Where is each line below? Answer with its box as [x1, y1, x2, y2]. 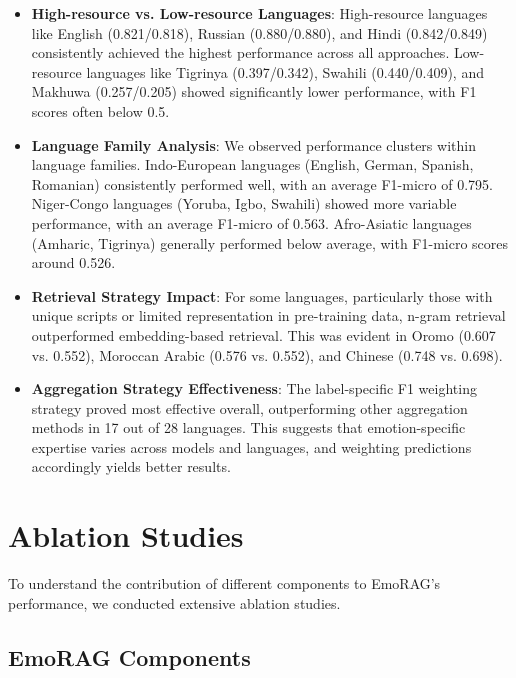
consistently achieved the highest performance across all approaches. [31, 42, 450, 63]
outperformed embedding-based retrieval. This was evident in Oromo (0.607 [31, 324, 496, 345]
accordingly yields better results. [31, 456, 231, 477]
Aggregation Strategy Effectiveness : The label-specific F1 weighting [31, 378, 477, 399]
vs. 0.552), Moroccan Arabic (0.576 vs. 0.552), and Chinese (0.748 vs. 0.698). [31, 344, 503, 365]
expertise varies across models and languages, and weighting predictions [31, 436, 472, 457]
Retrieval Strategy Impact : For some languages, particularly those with [31, 285, 493, 306]
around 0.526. [31, 252, 116, 273]
